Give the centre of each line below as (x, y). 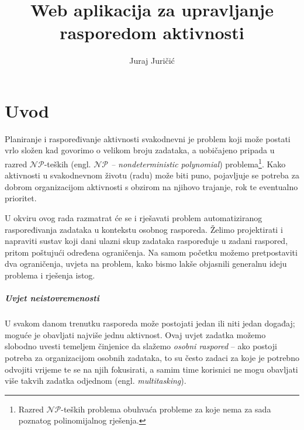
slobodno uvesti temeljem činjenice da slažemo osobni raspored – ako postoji (141, 346)
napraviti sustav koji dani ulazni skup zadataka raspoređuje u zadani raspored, (146, 241)
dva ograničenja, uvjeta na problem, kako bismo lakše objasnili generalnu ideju (146, 264)
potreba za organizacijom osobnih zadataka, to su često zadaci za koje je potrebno (152, 357)
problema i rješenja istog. (50, 275)
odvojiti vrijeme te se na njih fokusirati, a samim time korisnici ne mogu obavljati (151, 369)
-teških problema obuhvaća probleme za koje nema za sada (166, 409)
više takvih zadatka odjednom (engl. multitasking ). (96, 381)
